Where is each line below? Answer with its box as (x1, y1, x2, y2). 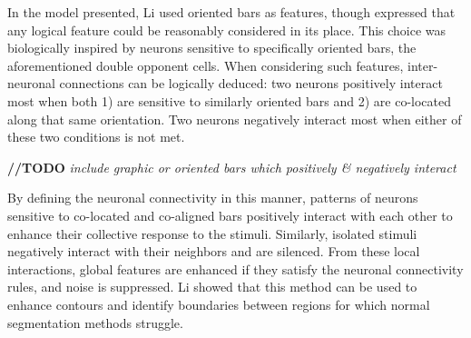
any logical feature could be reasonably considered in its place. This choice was (7, 20, 446, 39)
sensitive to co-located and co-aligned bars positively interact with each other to (7, 205, 453, 224)
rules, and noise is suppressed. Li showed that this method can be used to (7, 277, 417, 296)
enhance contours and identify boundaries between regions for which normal (7, 294, 430, 313)
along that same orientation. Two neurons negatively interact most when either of (7, 109, 462, 128)
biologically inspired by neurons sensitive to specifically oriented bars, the (7, 38, 417, 57)
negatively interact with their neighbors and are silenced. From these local (7, 242, 420, 261)
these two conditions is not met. (7, 127, 185, 146)
